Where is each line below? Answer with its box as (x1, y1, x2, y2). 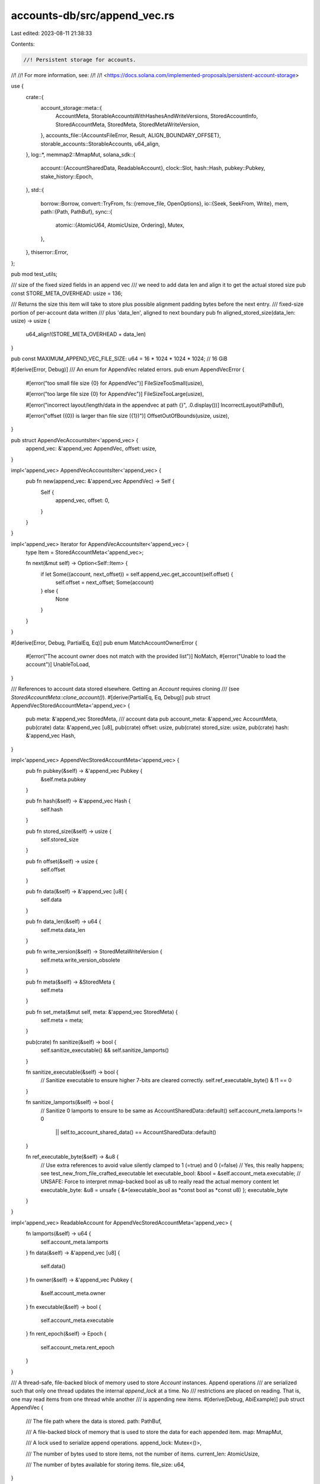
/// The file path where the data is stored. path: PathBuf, (25, 1418, 162, 1425)
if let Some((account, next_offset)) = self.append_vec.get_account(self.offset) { (40, 570, 233, 578)
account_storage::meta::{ (40, 104, 102, 112)
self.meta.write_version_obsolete (40, 956, 121, 963)
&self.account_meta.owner (40, 1290, 106, 1297)
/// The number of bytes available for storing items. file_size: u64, (25, 1461, 185, 1469)
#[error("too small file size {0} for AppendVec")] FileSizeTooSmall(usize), (25, 379, 204, 386)
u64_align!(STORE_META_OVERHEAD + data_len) (25, 331, 146, 338)
